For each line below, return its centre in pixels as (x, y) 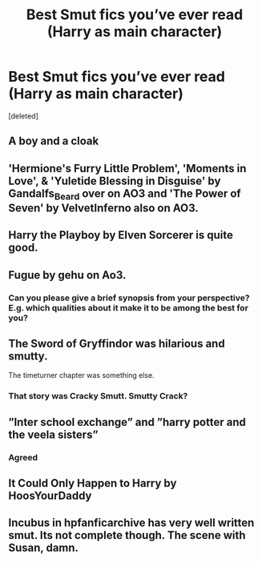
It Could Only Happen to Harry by (93, 483)
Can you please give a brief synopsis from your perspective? (129, 298)
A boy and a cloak (54, 141)
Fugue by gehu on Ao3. (67, 275)
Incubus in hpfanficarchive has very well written (131, 523)
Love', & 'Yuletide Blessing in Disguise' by (115, 181)
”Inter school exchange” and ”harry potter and (127, 422)
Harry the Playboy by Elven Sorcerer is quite (121, 235)
